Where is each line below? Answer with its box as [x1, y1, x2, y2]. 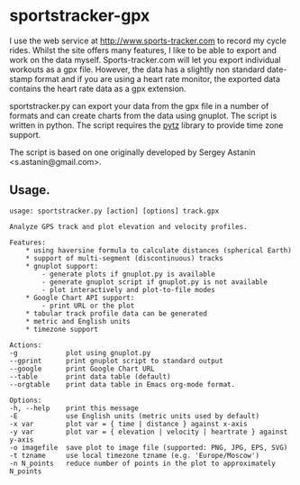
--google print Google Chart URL [9, 364, 155, 373]
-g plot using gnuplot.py [9, 348, 151, 357]
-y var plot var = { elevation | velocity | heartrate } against [9, 427, 288, 436]
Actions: [9, 340, 42, 350]
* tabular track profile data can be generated [25, 308, 207, 318]
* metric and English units [25, 316, 131, 325]
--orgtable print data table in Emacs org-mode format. [9, 380, 236, 389]
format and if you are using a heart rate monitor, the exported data [34, 73, 281, 84]
